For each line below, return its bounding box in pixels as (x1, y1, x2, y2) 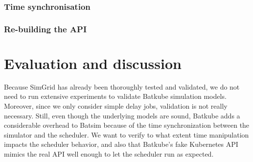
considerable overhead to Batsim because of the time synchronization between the (4, 120, 250, 130)
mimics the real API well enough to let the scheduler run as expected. (4, 148, 214, 159)
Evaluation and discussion (4, 53, 182, 73)
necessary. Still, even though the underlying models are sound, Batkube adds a (4, 110, 240, 120)
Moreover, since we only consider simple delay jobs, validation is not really (4, 101, 228, 111)
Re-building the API (4, 23, 87, 35)
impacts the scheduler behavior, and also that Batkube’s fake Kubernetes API (4, 139, 238, 149)
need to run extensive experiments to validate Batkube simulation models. (4, 91, 227, 101)
